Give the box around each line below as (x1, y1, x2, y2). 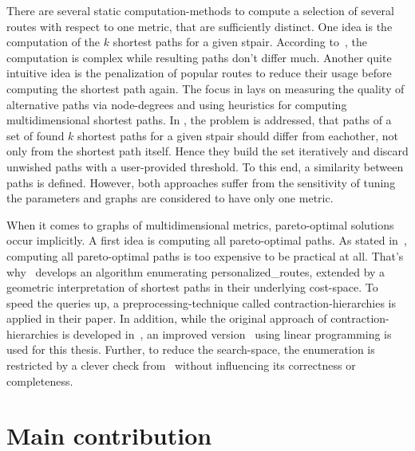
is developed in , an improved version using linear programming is (61, 325, 392, 342)
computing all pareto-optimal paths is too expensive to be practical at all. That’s (6, 247, 404, 264)
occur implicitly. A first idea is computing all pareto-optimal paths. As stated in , (6, 232, 407, 249)
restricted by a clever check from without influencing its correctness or (6, 357, 356, 374)
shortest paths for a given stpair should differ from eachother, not (77, 127, 399, 143)
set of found (6, 127, 65, 143)
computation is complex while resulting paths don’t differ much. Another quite (6, 49, 392, 65)
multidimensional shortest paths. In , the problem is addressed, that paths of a (6, 112, 392, 128)
